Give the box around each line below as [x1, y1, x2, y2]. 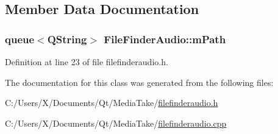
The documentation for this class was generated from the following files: [5, 76, 274, 88]
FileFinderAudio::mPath [104, 31, 226, 46]
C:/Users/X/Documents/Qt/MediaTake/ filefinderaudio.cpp [5, 116, 227, 129]
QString [47, 31, 87, 46]
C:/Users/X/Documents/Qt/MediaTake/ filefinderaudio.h [5, 96, 218, 109]
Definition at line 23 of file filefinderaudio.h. [5, 55, 168, 68]
